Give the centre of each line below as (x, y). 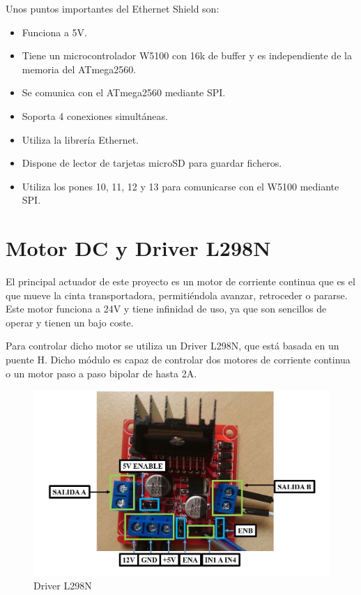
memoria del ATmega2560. (79, 69)
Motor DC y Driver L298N (138, 248)
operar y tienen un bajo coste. (70, 322)
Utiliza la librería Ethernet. (80, 139)
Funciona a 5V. (54, 32)
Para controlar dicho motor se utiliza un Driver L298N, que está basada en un (172, 346)
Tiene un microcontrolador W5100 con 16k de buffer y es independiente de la (187, 55)
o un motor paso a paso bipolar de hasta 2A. (101, 373)
